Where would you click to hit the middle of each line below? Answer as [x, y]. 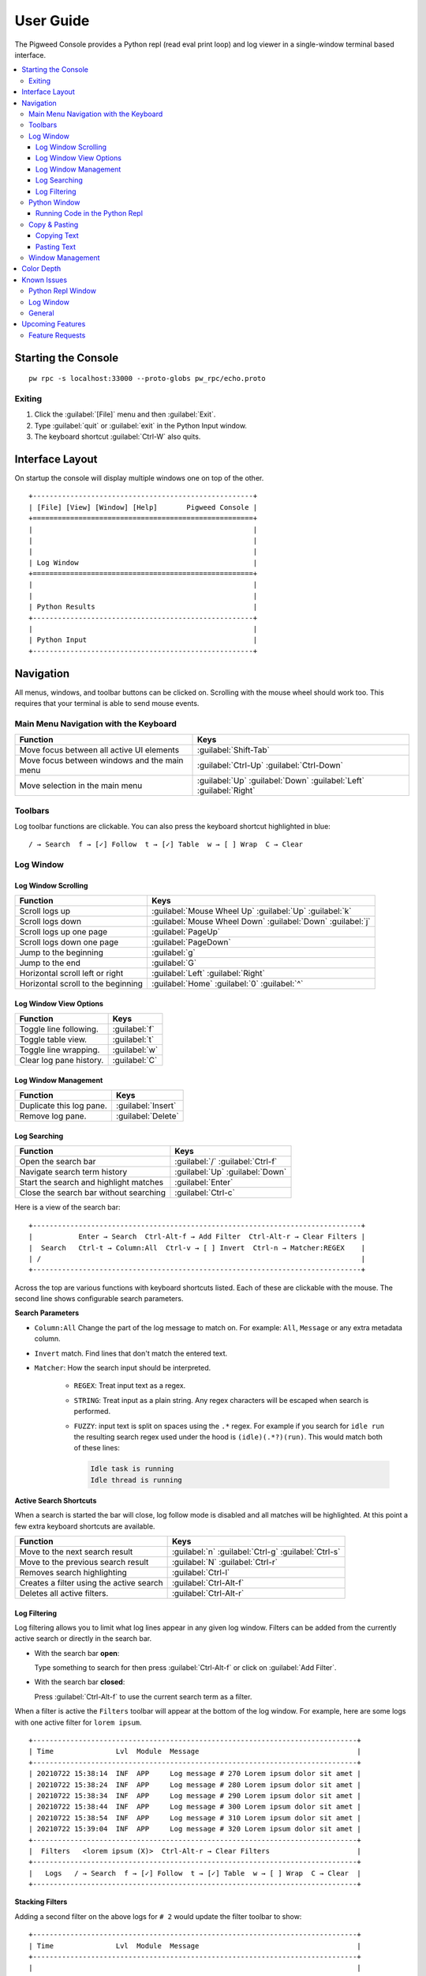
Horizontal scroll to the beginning [81, 984]
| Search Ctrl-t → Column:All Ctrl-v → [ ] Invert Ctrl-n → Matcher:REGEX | [197, 1248]
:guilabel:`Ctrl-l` [201, 1572]
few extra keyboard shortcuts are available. [85, 1526]
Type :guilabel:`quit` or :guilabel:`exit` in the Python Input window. [141, 425]
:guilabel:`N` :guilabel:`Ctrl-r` [224, 1562]
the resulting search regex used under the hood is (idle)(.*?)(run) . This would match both [228, 1437]
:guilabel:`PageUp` [186, 932]
